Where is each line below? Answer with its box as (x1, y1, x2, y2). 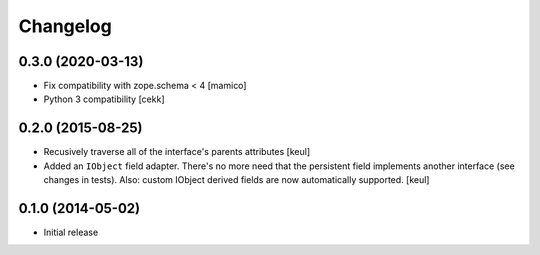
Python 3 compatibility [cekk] (43, 93, 165, 105)
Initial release (43, 226, 99, 239)
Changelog (18, 15, 112, 37)
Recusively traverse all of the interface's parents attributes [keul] (43, 146, 311, 158)
